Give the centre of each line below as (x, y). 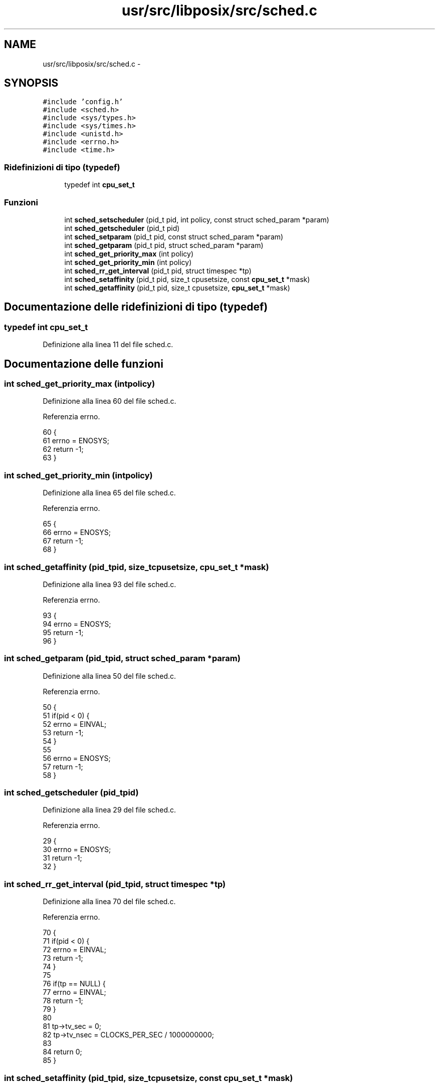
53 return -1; (63, 732)
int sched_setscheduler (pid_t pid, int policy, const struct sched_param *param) (197, 219)
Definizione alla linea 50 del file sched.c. (109, 676)
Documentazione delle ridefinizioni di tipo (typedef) (136, 307)
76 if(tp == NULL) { (74, 984)
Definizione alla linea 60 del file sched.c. (109, 401)
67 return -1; (63, 541)
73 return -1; (63, 958)
